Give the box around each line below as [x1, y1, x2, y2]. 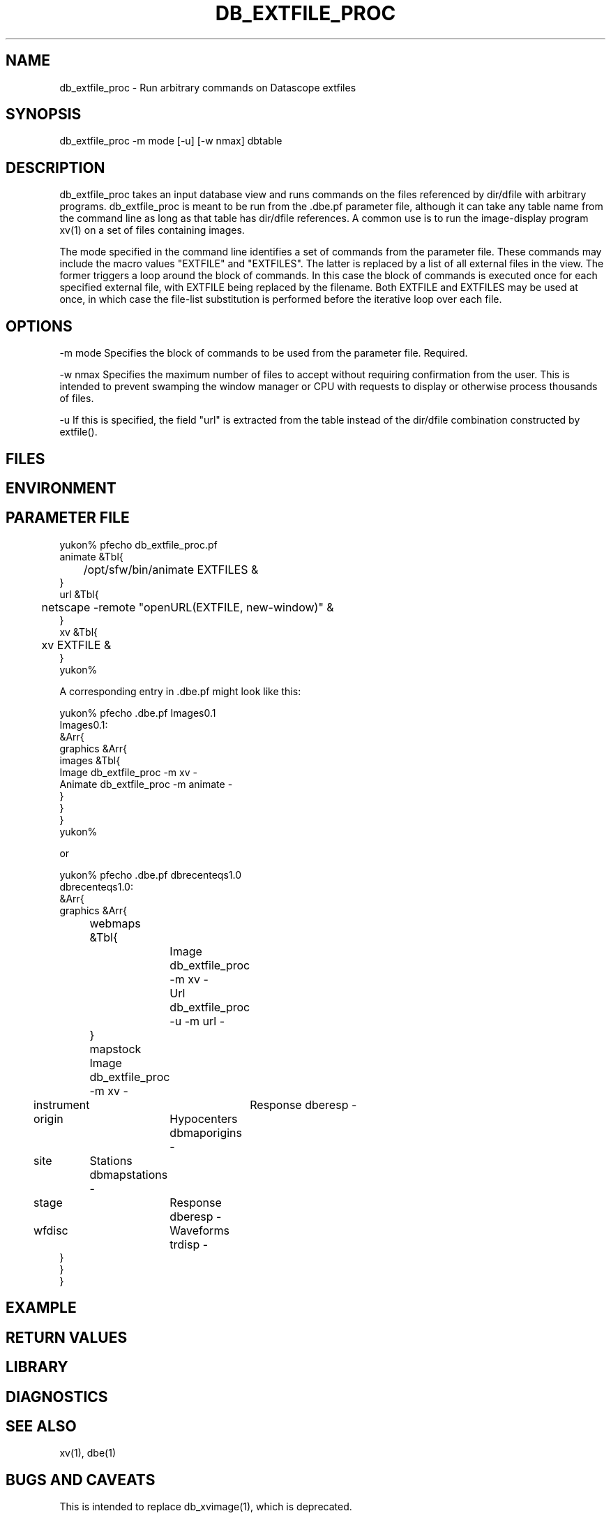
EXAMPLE [6, 1299, 77, 1317]
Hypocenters [169, 1111, 238, 1126]
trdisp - [169, 1237, 209, 1251]
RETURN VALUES [6, 1328, 128, 1346]
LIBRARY [6, 1358, 68, 1376]
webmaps [89, 916, 141, 930]
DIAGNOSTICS [6, 1387, 108, 1406]
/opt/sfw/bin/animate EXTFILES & [83, 562, 259, 576]
